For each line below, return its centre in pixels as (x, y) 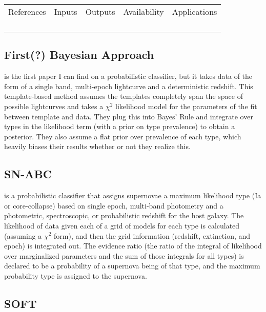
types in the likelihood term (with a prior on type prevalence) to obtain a (120, 126)
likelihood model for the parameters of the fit (186, 106)
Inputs (66, 12)
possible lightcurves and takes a (54, 106)
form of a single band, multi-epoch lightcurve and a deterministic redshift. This (129, 86)
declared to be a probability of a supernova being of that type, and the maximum (132, 266)
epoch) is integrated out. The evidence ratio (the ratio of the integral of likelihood (133, 246)
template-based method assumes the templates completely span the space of (124, 96)
